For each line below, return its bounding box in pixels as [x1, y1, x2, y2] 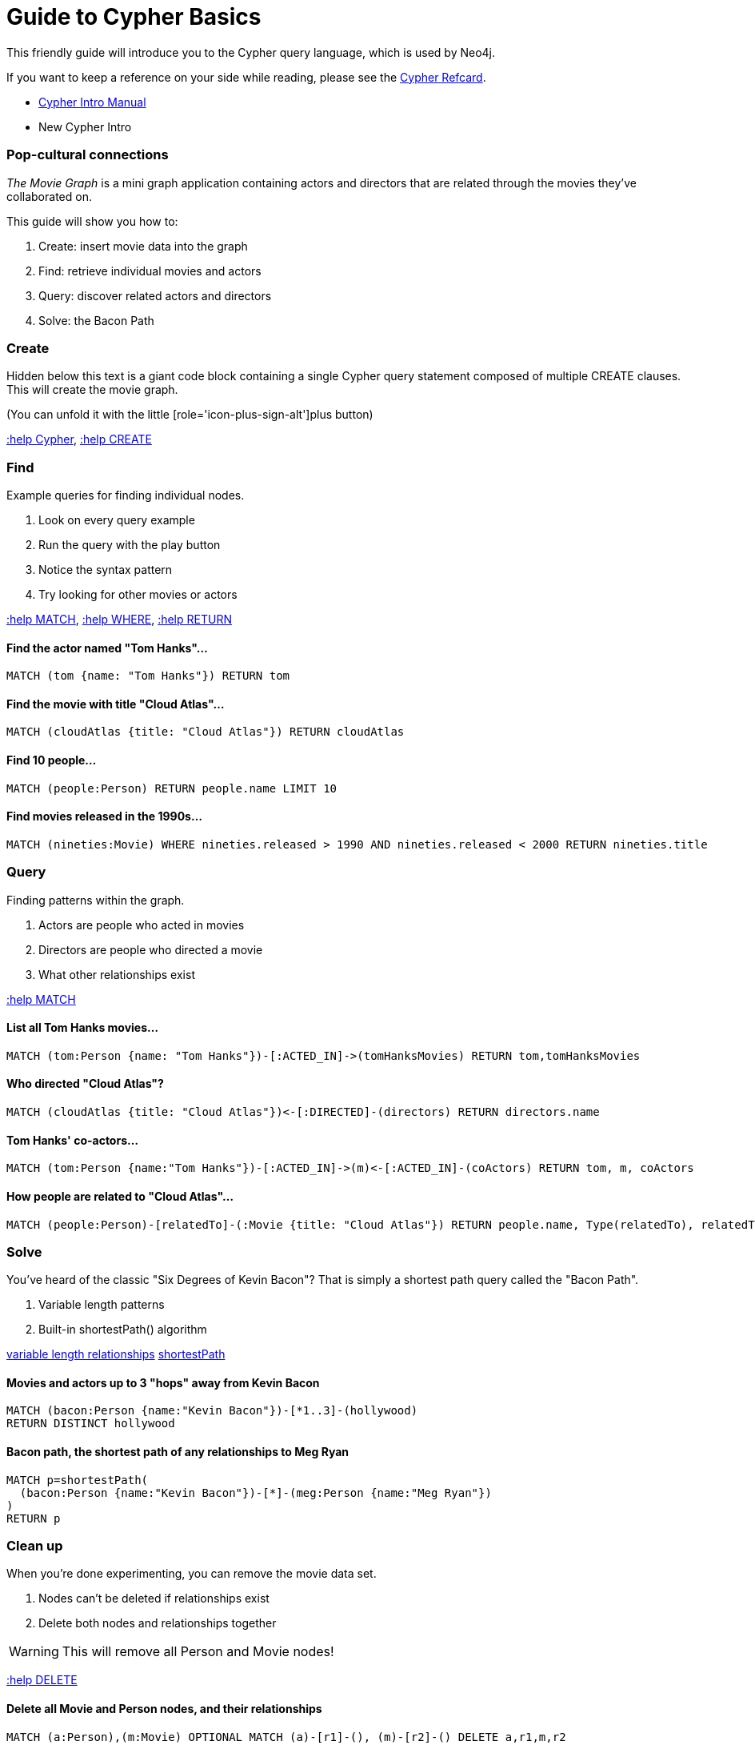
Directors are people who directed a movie [38, 942, 263, 957]
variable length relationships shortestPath [6, 1347, 226, 1362]
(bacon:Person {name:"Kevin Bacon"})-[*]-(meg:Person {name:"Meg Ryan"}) [19, 1486, 492, 1499]
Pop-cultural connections [6, 146, 169, 163]
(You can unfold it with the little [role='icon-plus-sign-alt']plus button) [6, 407, 374, 422]
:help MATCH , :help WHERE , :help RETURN [6, 612, 232, 626]
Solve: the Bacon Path [38, 313, 154, 327]
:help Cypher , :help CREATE [6, 432, 152, 447]
